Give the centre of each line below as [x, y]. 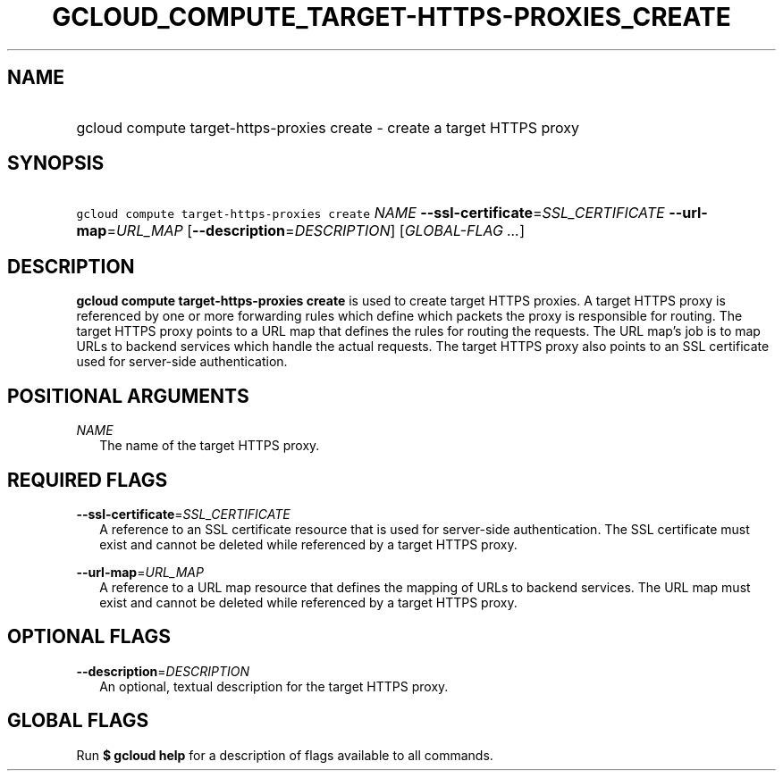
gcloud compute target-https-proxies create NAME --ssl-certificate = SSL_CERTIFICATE [370, 213]
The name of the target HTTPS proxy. [210, 446]
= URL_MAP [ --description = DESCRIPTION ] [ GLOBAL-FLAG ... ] [316, 231]
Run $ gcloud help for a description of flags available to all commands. [285, 755]
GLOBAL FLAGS [78, 721]
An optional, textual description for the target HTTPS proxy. [274, 686]
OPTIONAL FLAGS [89, 637]
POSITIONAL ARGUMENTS [128, 396]
